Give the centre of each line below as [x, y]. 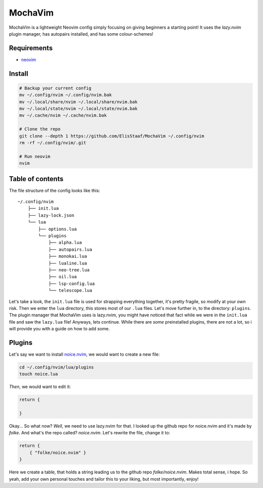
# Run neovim [35, 156]
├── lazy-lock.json [51, 215]
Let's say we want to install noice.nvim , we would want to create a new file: [85, 354]
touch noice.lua [39, 374]
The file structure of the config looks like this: [55, 190]
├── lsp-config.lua [72, 284]
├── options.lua [57, 229]
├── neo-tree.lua [69, 270]
